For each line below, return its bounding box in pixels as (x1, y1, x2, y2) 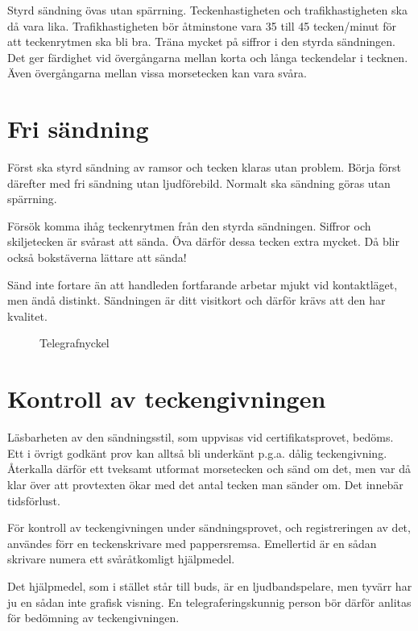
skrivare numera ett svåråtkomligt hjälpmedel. (7, 550, 235, 567)
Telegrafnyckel (39, 334, 110, 351)
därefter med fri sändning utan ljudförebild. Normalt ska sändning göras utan (7, 174, 391, 191)
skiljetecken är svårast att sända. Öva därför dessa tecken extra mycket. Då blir (7, 233, 399, 250)
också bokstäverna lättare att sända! (7, 249, 187, 266)
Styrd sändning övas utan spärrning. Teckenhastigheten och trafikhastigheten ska (7, 2, 408, 18)
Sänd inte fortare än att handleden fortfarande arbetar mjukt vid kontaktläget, (7, 276, 398, 293)
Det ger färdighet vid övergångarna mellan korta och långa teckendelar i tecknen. (7, 48, 408, 65)
